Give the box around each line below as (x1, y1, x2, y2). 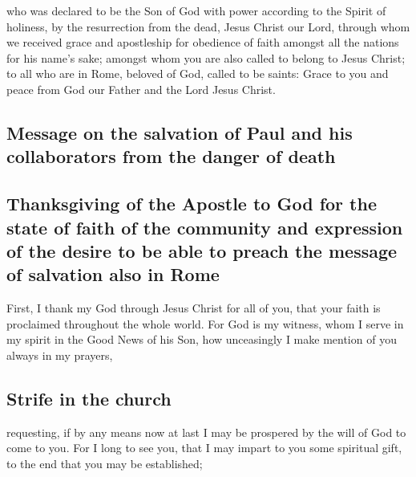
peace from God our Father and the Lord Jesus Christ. (6, 80, 276, 97)
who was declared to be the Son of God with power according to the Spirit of (6, 2, 386, 18)
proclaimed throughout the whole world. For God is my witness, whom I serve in (6, 315, 404, 332)
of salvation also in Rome (6, 262, 220, 287)
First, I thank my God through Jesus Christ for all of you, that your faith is (6, 300, 381, 316)
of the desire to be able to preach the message (6, 238, 398, 263)
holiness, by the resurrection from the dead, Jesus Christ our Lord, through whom (6, 18, 410, 35)
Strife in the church (6, 385, 172, 410)
